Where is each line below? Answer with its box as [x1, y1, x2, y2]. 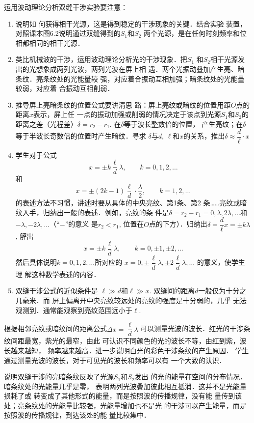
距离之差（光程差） [15, 118, 77, 129]
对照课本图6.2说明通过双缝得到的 [15, 28, 121, 38]
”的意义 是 [65, 219, 98, 229]
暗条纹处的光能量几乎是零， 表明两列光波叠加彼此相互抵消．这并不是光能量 [4, 381, 247, 391]
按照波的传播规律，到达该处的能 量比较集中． [4, 410, 151, 420]
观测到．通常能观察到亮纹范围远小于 [15, 305, 132, 315]
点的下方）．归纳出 [149, 219, 207, 229]
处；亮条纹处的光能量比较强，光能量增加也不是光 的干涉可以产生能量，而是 [4, 400, 247, 410]
